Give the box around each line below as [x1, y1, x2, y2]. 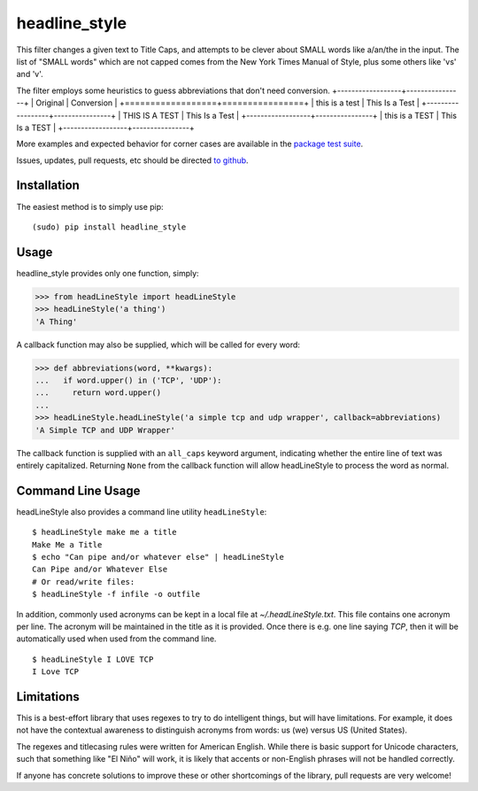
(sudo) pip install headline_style [32, 221, 187, 232]
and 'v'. [16, 69, 43, 80]
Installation [16, 178, 80, 193]
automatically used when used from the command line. [16, 633, 217, 644]
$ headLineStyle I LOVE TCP [32, 654, 154, 664]
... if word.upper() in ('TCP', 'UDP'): [35, 376, 222, 385]
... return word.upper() [35, 388, 162, 398]
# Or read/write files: [32, 577, 135, 586]
